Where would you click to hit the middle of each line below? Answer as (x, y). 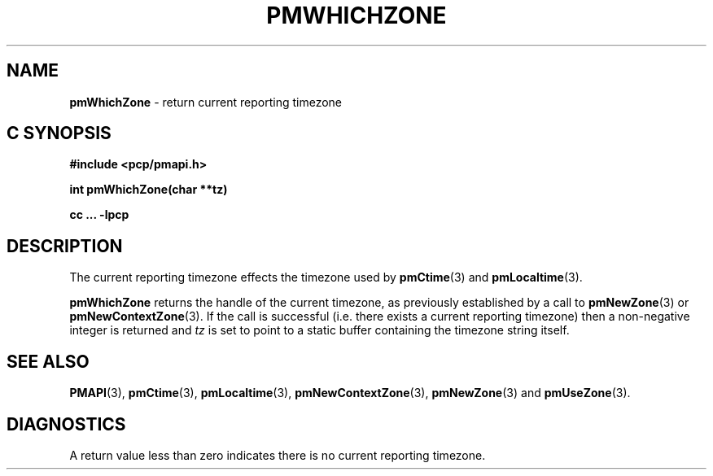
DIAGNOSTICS (66, 424)
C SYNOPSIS (59, 133)
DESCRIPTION (65, 246)
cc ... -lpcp (99, 215)
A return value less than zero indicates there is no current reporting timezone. (278, 455)
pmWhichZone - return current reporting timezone (206, 102)
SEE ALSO (48, 361)
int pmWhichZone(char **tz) (149, 190)
